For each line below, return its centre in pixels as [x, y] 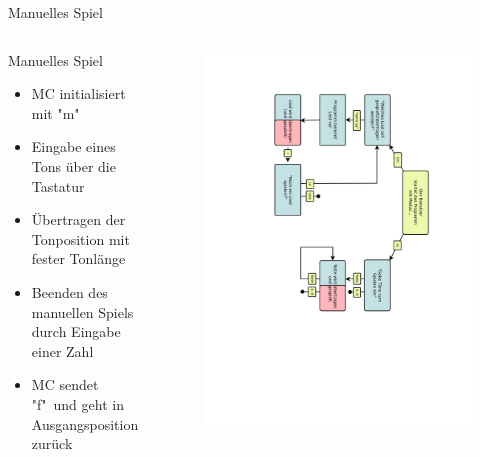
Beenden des [69, 291]
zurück [52, 443]
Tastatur [58, 185]
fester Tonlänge [78, 258]
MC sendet [65, 384]
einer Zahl [62, 350]
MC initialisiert [78, 93]
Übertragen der [78, 219]
